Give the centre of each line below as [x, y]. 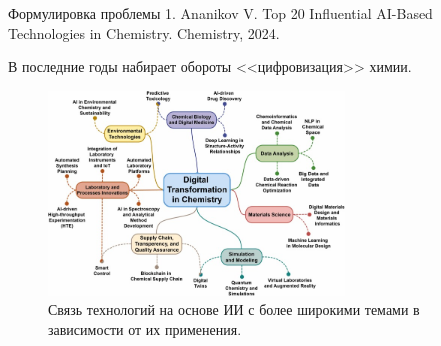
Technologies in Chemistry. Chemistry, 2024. [144, 32]
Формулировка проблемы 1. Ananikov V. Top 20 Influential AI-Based [220, 13]
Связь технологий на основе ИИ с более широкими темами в [234, 309]
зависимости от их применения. [145, 328]
